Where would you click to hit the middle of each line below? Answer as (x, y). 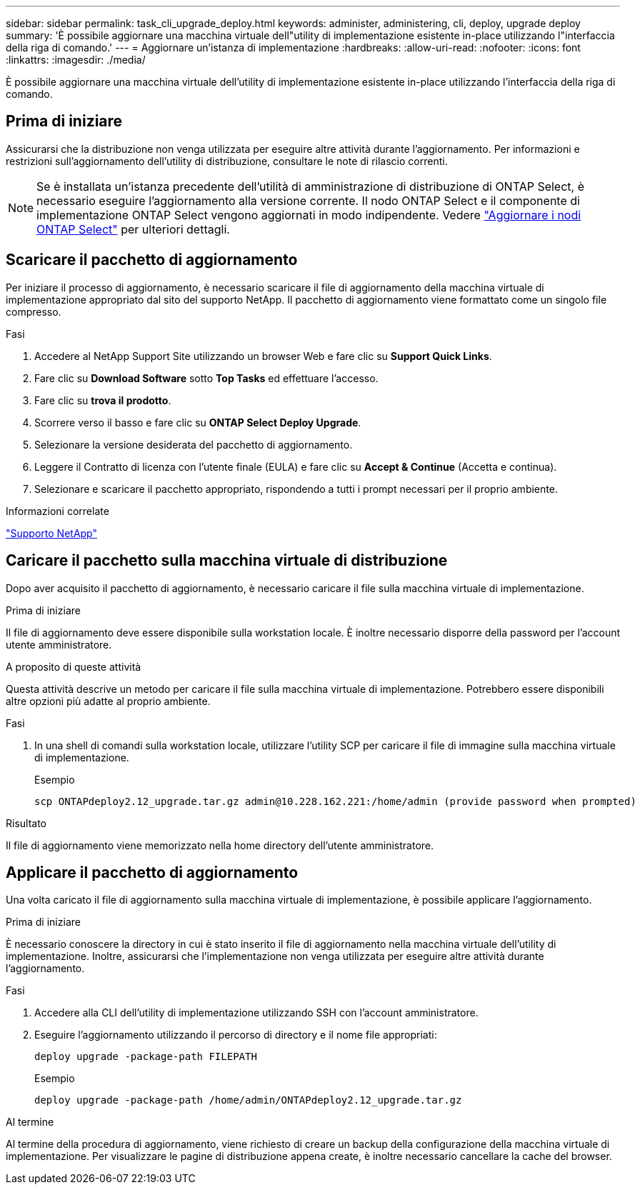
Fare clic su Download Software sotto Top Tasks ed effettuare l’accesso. (206, 378)
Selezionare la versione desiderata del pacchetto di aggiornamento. (194, 444)
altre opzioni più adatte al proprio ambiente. (108, 701)
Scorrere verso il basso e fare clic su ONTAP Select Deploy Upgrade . (198, 422)
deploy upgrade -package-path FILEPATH (146, 1057)
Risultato (26, 823)
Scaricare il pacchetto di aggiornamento (152, 260)
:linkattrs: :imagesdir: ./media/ (76, 60)
